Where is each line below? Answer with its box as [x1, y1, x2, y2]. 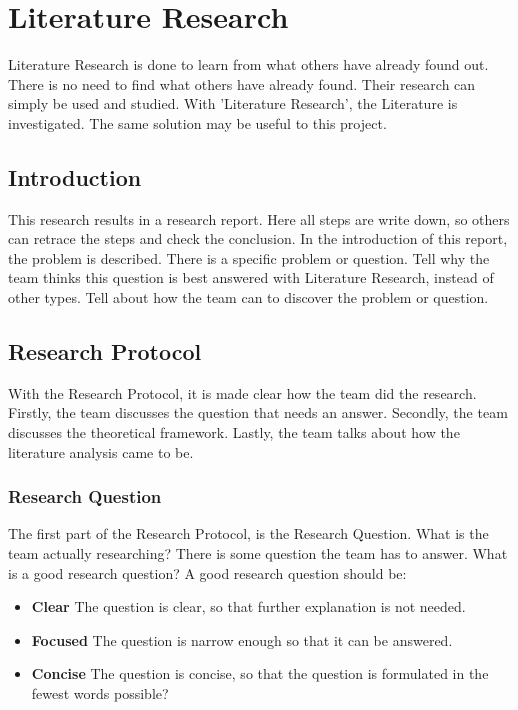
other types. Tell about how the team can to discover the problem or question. [8, 287, 489, 308]
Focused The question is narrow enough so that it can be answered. [31, 629, 453, 650]
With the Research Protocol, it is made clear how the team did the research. [8, 382, 477, 403]
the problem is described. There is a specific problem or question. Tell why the [8, 247, 490, 268]
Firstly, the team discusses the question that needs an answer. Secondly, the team [8, 402, 508, 423]
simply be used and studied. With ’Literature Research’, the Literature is [8, 93, 458, 114]
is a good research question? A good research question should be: [8, 562, 407, 583]
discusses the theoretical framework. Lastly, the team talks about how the [8, 422, 460, 443]
